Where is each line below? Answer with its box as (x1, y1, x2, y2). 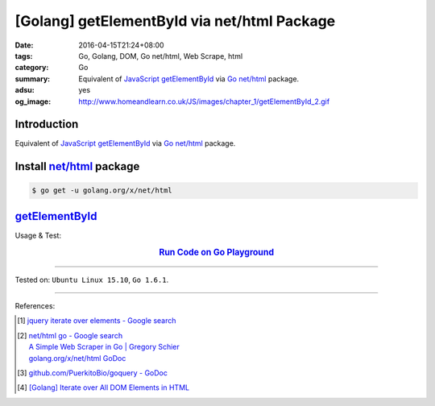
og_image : (14, 97, 52, 106)
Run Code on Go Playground (158, 246, 275, 258)
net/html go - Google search (28, 330, 123, 340)
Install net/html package (14, 159, 140, 173)
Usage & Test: (14, 230, 62, 240)
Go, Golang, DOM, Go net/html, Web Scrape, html (78, 51, 243, 60)
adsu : (14, 85, 35, 95)
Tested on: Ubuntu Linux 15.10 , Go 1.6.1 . (14, 275, 169, 284)
